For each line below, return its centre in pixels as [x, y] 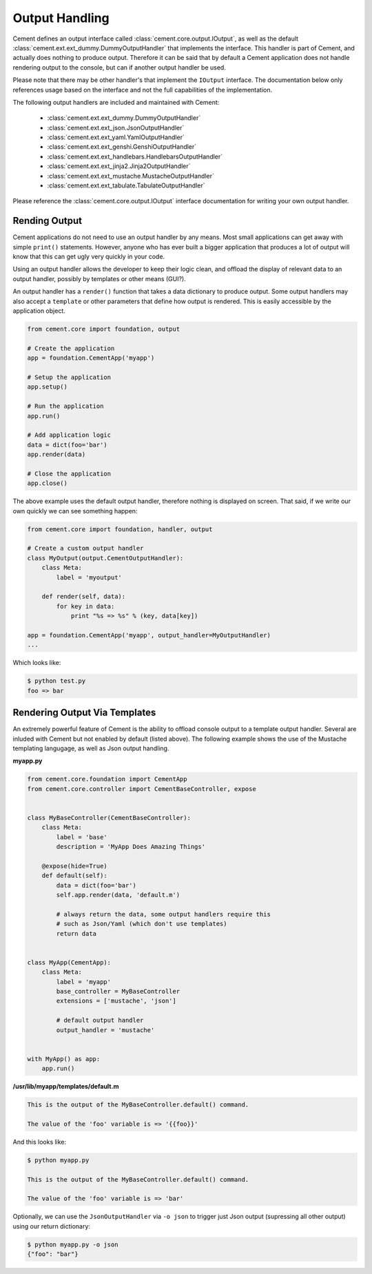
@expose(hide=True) [75, 866]
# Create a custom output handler [85, 548]
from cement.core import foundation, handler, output [120, 529]
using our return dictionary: [52, 1226]
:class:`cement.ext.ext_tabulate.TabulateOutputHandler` [126, 185]
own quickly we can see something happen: [75, 511]
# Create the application [71, 348]
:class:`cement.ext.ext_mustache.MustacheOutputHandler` [131, 176]
